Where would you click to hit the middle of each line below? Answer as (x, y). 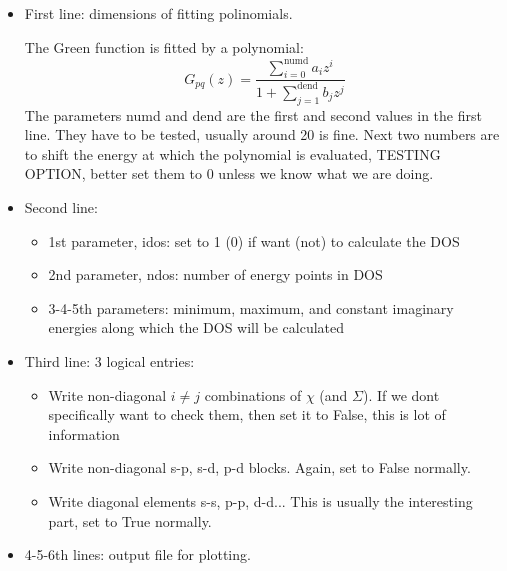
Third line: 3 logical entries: (109, 361)
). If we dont (401, 394)
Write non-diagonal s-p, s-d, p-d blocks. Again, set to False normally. (259, 467)
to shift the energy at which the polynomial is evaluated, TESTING (232, 153)
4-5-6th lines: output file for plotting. (137, 554)
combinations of (253, 394)
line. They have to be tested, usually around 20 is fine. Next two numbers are (262, 134)
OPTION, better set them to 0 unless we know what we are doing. (229, 173)
